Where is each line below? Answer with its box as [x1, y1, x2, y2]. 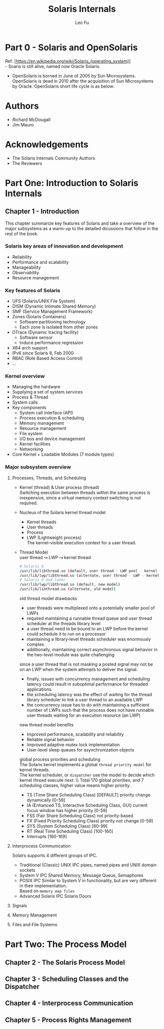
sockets [19, 867, 36, 873]
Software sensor [19, 334, 53, 341]
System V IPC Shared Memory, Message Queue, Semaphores [19, 872, 143, 878]
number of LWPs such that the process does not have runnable [26, 707, 154, 713]
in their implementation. [19, 883, 67, 889]
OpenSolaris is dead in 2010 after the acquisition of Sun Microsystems [12, 78, 154, 84]
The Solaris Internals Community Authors [12, 155, 95, 161]
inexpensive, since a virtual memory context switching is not [19, 494, 141, 500]
